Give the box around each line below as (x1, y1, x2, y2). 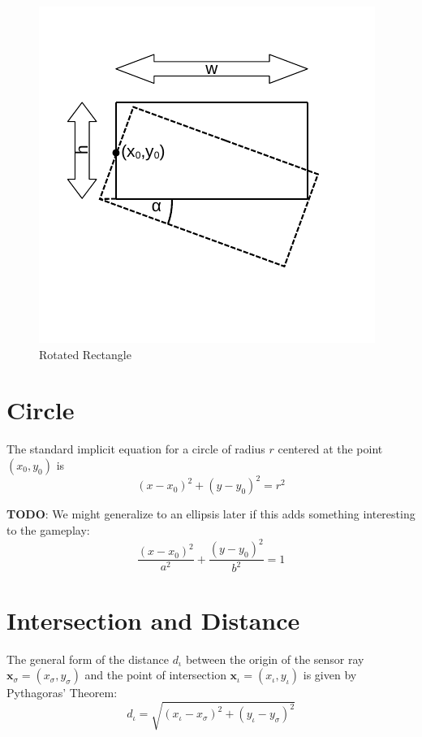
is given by (303, 666, 357, 683)
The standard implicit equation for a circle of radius (6, 440, 265, 457)
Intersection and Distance (6, 603, 300, 636)
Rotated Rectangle (39, 345, 131, 362)
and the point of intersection (84, 666, 226, 683)
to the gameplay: (6, 522, 90, 538)
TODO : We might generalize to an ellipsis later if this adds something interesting (6, 505, 416, 522)
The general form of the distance (6, 650, 170, 667)
